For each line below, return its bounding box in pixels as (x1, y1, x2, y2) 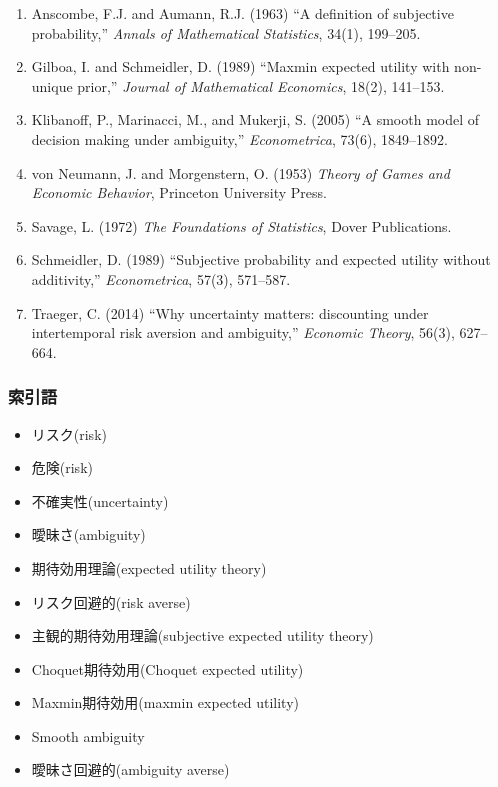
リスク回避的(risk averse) (31, 591, 191, 612)
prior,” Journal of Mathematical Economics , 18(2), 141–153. (77, 75, 445, 96)
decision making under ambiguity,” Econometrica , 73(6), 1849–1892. (31, 128, 448, 149)
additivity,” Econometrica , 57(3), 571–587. (31, 268, 291, 289)
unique (31, 75, 73, 96)
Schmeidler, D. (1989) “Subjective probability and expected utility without (31, 249, 491, 270)
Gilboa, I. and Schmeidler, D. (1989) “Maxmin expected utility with (31, 56, 450, 77)
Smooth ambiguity (31, 725, 145, 746)
